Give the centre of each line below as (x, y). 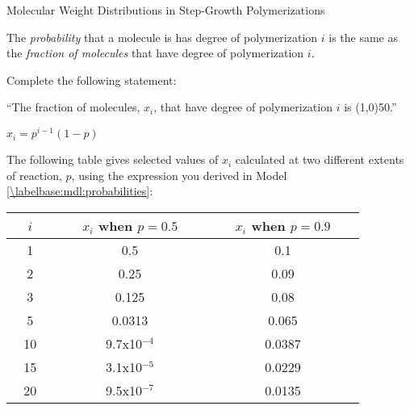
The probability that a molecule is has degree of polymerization (162, 37)
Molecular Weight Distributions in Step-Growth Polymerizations (166, 10)
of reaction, (34, 175)
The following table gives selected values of (113, 159)
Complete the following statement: (92, 79)
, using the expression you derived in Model (179, 175)
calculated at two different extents (320, 159)
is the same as (363, 37)
